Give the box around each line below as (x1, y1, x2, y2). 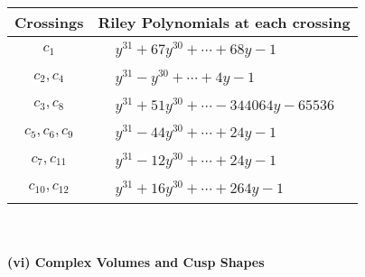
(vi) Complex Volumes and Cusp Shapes (7, 253, 265, 272)
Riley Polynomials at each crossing (98, 12, 351, 32)
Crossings (14, 12, 84, 32)
